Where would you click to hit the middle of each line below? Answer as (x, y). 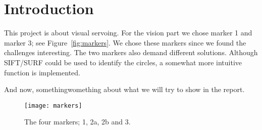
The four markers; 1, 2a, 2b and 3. (77, 122)
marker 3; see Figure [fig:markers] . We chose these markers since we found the (125, 42)
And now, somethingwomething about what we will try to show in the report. (124, 89)
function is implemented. (42, 72)
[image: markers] (53, 105)
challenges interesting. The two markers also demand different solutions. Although (131, 52)
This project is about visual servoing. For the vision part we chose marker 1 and (128, 33)
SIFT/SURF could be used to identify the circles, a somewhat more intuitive (123, 62)
